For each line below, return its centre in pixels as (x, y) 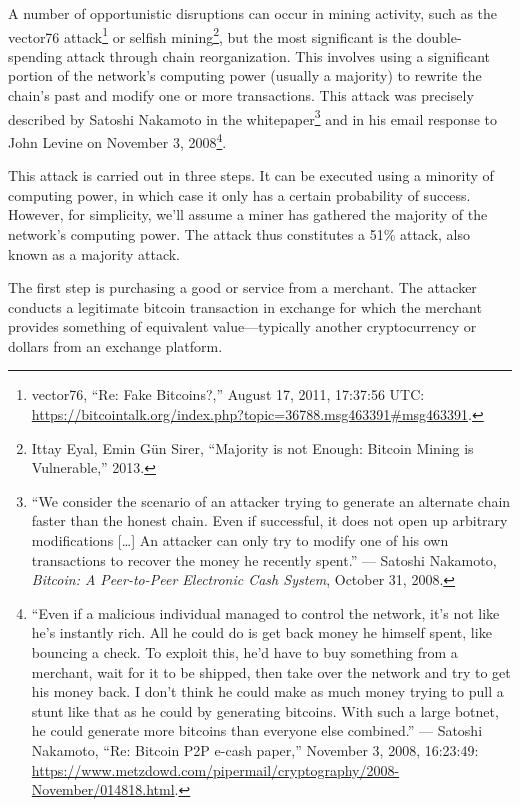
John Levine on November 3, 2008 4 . (117, 140)
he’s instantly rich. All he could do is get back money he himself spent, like (261, 632)
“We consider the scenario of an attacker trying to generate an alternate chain (271, 500)
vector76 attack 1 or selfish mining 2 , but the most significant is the (210, 35)
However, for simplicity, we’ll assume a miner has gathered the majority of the (248, 214)
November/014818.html (103, 789)
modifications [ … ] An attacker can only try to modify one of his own (240, 540)
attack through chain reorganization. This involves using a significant (278, 55)
